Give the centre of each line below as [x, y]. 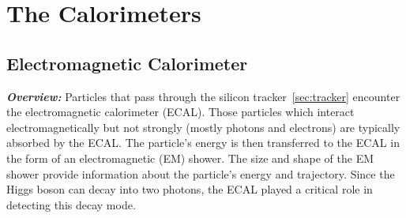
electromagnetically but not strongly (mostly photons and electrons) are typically [203, 127]
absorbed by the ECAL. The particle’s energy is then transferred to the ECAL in [203, 143]
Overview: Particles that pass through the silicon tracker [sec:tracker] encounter [203, 96]
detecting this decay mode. [71, 204]
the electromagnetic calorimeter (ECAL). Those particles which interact [180, 112]
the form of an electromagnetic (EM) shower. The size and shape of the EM [190, 158]
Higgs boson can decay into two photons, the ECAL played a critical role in [190, 189]
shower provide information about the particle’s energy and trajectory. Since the [201, 173]
